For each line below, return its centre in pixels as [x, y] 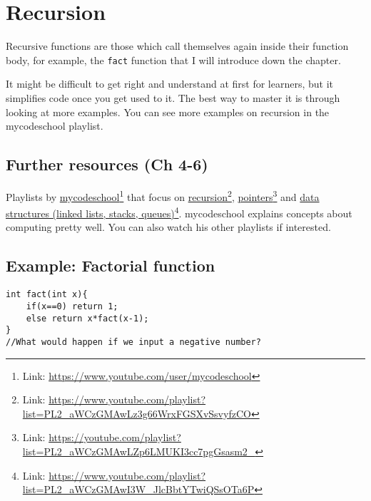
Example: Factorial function [111, 265]
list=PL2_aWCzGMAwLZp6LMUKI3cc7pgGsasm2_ [139, 451]
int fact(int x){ [47, 295]
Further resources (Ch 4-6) [107, 164]
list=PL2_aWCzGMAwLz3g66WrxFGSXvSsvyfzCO [137, 413]
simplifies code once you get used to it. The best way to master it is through [173, 97]
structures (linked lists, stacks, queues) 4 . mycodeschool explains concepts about [179, 212]
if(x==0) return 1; [72, 306]
